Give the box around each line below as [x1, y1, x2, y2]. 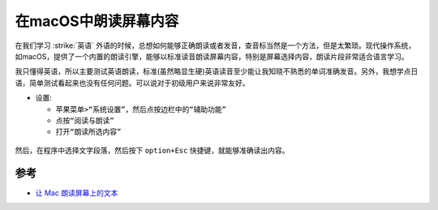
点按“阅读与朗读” [55, 116, 114, 125]
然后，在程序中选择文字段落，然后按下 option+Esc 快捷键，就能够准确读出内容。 [15, 145, 290, 155]
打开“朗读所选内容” [55, 127, 122, 137]
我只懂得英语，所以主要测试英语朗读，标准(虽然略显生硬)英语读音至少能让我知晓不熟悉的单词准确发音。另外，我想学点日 [15, 66, 419, 76]
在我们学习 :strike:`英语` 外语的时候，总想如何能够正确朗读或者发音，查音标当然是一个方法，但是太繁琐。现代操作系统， [15, 41, 416, 50]
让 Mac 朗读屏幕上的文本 [35, 187, 118, 198]
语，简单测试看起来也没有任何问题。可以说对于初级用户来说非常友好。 [15, 78, 250, 88]
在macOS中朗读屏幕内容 [15, 12, 179, 30]
